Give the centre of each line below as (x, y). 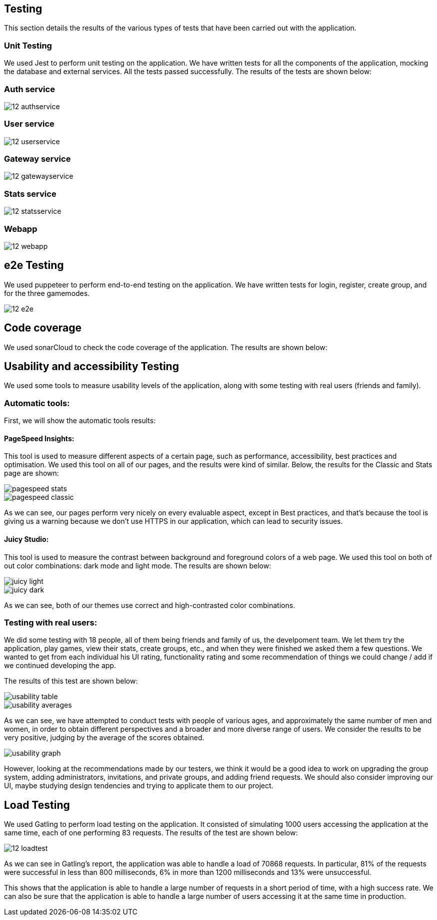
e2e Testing (34, 265)
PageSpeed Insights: (39, 438)
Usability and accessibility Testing (91, 367)
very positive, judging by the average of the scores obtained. (104, 738)
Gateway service (37, 159)
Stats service (30, 194)
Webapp (21, 229)
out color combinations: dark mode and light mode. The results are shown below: (138, 565)
